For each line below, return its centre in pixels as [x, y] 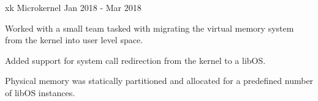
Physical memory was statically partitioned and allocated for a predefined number [159, 81]
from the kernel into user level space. [74, 40]
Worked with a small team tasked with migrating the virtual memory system [150, 28]
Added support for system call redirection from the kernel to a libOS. [135, 60]
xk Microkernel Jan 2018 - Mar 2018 [73, 7]
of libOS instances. [40, 92]
